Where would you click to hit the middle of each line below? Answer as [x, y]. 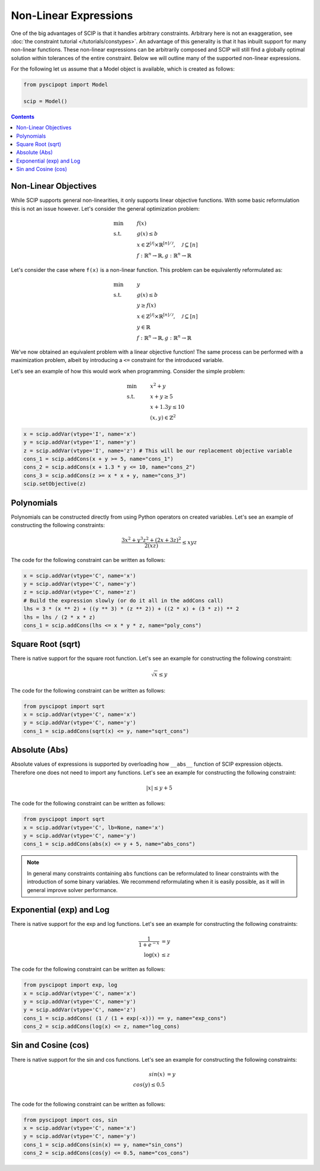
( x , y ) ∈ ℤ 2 [163, 417]
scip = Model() [45, 101]
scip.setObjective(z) [55, 484]
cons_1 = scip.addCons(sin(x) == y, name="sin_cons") [103, 1145]
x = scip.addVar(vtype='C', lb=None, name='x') [94, 827]
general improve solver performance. [72, 890]
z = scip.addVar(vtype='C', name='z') [80, 592]
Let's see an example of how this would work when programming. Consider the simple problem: [128, 371]
